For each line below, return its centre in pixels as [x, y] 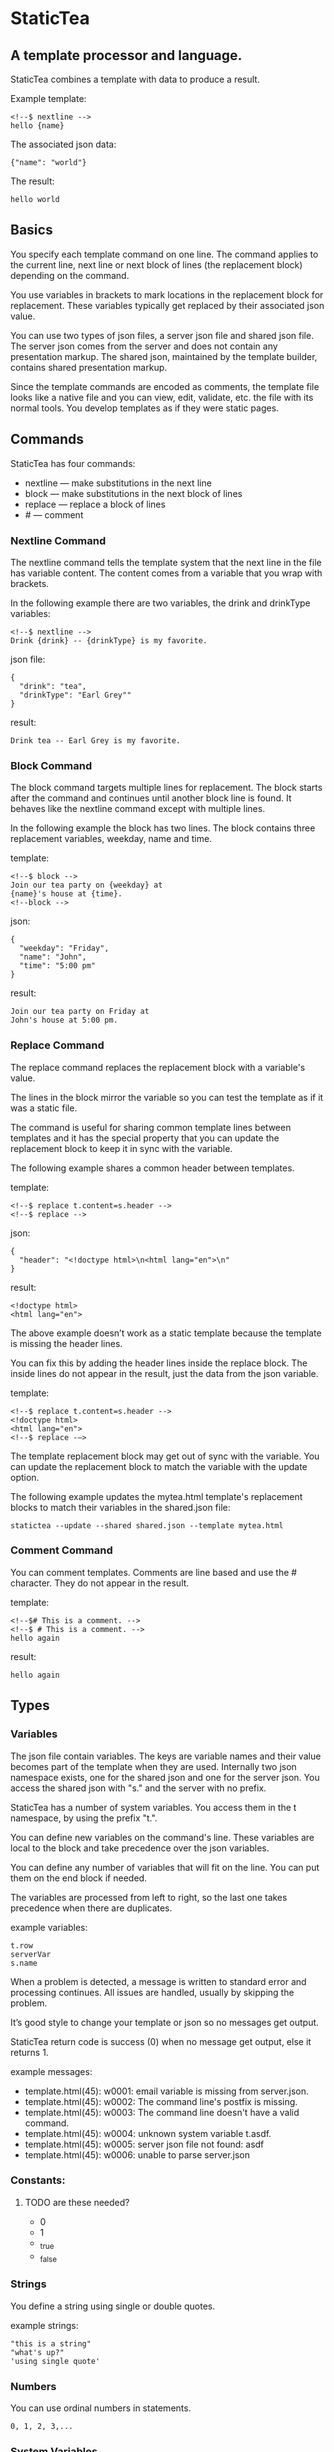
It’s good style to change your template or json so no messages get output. [165, 2022]
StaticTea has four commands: [73, 463]
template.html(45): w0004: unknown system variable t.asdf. [148, 2133]
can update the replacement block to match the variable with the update [159, 1466]
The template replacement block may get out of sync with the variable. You [165, 1456]
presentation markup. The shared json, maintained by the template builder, [164, 356]
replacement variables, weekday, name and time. [111, 839]
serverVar [31, 1954]
